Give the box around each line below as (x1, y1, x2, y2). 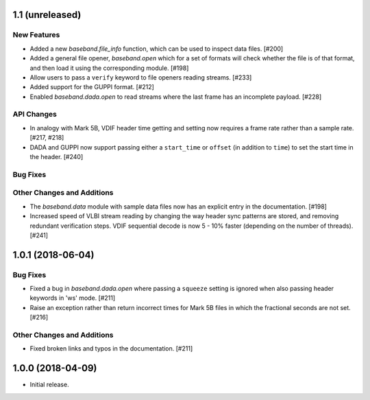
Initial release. (29, 381, 69, 389)
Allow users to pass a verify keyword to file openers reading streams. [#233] (29, 73, 252, 82)
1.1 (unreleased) (12, 9, 82, 21)
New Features (12, 30, 60, 40)
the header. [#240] (29, 153, 84, 161)
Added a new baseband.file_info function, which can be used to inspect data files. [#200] (29, 45, 284, 53)
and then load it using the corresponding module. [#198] (29, 64, 189, 72)
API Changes (12, 110, 58, 119)
